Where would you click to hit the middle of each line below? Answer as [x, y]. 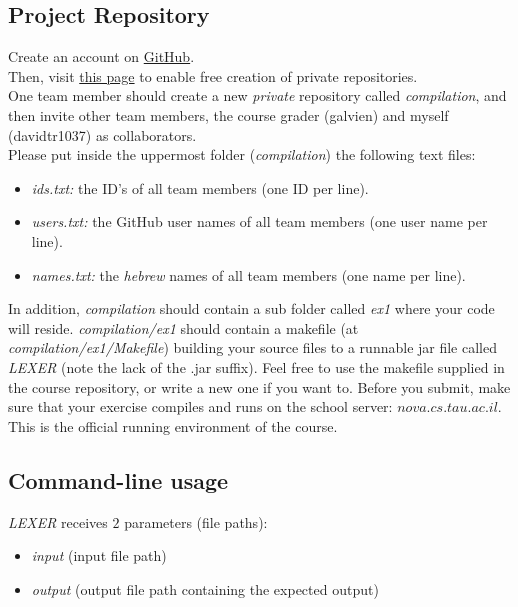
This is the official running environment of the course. [173, 425]
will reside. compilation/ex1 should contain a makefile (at [183, 327]
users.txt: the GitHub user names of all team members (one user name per [259, 221]
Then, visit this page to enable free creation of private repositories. [213, 75]
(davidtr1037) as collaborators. [102, 134]
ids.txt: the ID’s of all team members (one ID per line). [200, 187]
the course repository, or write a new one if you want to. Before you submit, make [259, 386]
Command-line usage [118, 479]
